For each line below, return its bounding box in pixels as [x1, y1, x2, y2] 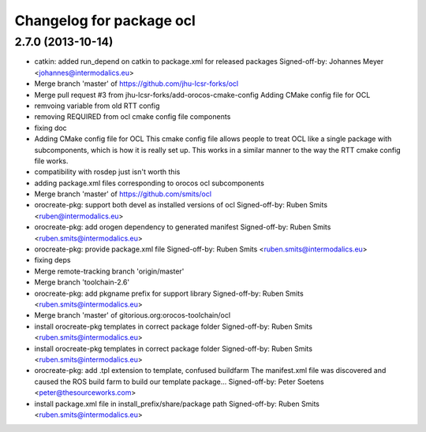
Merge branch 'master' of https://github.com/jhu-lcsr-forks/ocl [34, 79, 239, 88]
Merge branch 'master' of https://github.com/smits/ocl [34, 189, 212, 199]
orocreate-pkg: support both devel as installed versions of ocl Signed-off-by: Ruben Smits [34, 200, 327, 210]
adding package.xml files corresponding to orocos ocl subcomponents [34, 178, 264, 188]
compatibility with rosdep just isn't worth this [34, 167, 181, 177]
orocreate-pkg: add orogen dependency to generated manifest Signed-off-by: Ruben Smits [34, 222, 331, 232]
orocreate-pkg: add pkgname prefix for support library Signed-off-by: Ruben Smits [34, 289, 304, 298]
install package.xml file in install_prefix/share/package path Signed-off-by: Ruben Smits [34, 399, 319, 408]
